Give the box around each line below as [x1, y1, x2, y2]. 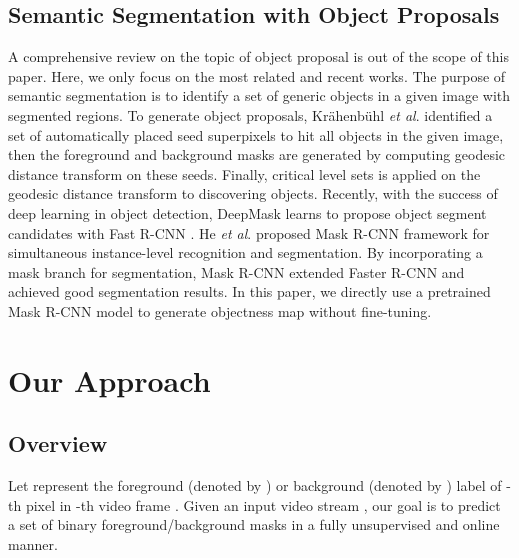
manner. [8, 533, 58, 554]
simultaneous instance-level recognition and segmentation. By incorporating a [8, 242, 483, 263]
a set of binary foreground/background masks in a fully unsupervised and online [8, 514, 500, 535]
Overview [8, 428, 108, 459]
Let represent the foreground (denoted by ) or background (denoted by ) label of [8, 475, 502, 496]
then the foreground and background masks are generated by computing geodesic [8, 144, 506, 165]
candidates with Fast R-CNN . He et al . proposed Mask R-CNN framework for [8, 222, 490, 243]
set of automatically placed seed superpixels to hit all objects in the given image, [8, 124, 504, 145]
